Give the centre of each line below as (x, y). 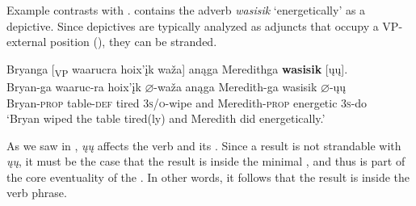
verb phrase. (37, 193)
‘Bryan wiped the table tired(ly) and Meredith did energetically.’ (166, 118)
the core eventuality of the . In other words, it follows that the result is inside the (208, 177)
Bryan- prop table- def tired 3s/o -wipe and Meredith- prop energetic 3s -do (187, 102)
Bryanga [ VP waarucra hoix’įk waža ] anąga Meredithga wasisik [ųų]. (177, 69)
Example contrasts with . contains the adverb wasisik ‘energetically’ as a (186, 10)
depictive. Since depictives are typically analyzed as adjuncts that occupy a (193, 25)
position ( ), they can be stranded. (134, 42)
